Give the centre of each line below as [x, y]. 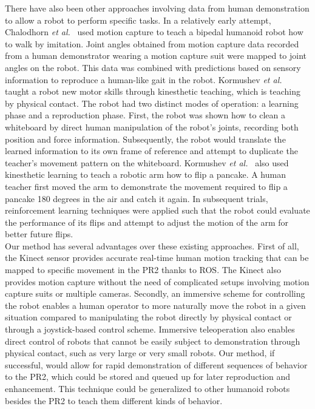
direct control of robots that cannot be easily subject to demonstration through [153, 341]
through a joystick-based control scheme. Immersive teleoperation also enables [150, 329]
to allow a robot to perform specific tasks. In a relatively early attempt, [138, 20]
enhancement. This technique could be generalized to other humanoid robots [147, 388]
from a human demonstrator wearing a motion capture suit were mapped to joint [156, 56]
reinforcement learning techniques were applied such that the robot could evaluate [157, 210]
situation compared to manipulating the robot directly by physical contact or [148, 317]
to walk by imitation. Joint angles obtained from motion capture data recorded [152, 43]
